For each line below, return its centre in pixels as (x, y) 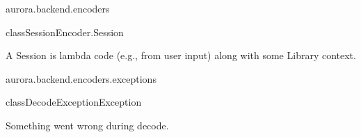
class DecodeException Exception (74, 102)
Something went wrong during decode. (87, 125)
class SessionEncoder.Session (65, 32)
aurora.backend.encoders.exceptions (81, 78)
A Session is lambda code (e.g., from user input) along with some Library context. (181, 55)
